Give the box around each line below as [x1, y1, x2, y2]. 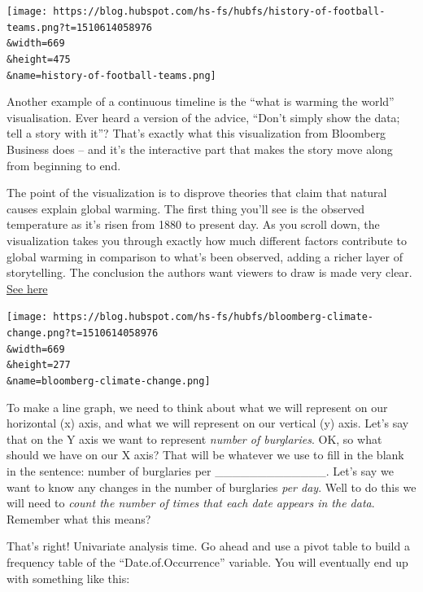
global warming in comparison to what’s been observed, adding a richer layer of [7, 248, 403, 265]
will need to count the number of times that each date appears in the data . [7, 494, 375, 511]
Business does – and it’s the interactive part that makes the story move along [7, 141, 393, 158]
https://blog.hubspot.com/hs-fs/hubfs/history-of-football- [53, 6, 386, 17]
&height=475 [7, 53, 71, 65]
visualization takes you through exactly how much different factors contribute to [7, 232, 407, 249]
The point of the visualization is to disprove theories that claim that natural [7, 184, 387, 201]
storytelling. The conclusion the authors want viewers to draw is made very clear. [7, 264, 412, 281]
